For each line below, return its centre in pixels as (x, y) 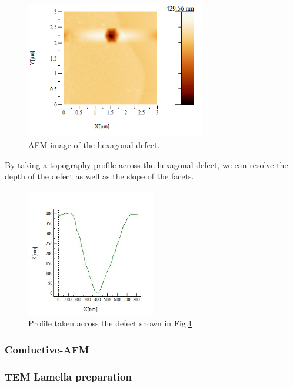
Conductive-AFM (47, 349)
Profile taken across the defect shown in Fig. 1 (110, 323)
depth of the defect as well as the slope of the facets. (99, 176)
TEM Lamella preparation (68, 376)
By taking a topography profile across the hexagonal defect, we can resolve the (146, 164)
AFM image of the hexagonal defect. (94, 144)
